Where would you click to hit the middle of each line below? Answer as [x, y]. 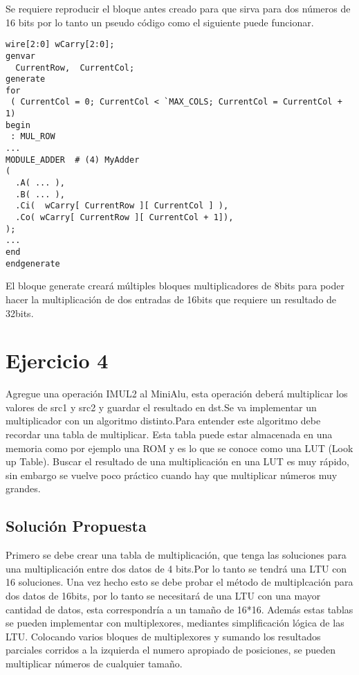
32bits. [20, 313]
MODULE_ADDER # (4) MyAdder [73, 160]
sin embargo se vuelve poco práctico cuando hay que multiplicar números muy [172, 475]
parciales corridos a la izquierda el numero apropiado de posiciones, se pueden [171, 650]
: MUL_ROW [33, 137]
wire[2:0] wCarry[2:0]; [60, 45]
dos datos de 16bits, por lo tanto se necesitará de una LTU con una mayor [163, 595]
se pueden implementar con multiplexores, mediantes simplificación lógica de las [175, 623]
